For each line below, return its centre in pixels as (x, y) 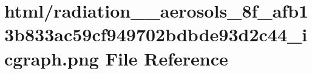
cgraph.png (52, 58)
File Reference (167, 58)
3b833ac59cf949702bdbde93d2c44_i (156, 34)
